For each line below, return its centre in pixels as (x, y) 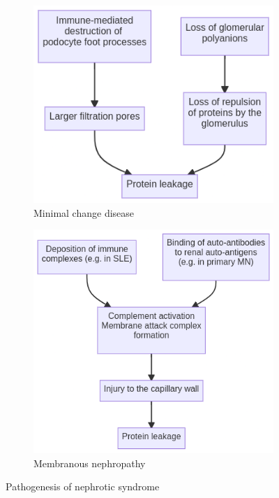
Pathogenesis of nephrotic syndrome (83, 486)
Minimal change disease (84, 212)
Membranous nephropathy (90, 463)
